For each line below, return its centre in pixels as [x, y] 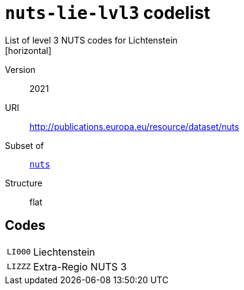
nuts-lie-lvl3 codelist [108, 13]
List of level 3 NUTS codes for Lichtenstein [91, 40]
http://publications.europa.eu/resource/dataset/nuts [134, 126]
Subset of [25, 145]
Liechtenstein [64, 252]
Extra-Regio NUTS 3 [80, 266]
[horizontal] [28, 50]
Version [20, 69]
